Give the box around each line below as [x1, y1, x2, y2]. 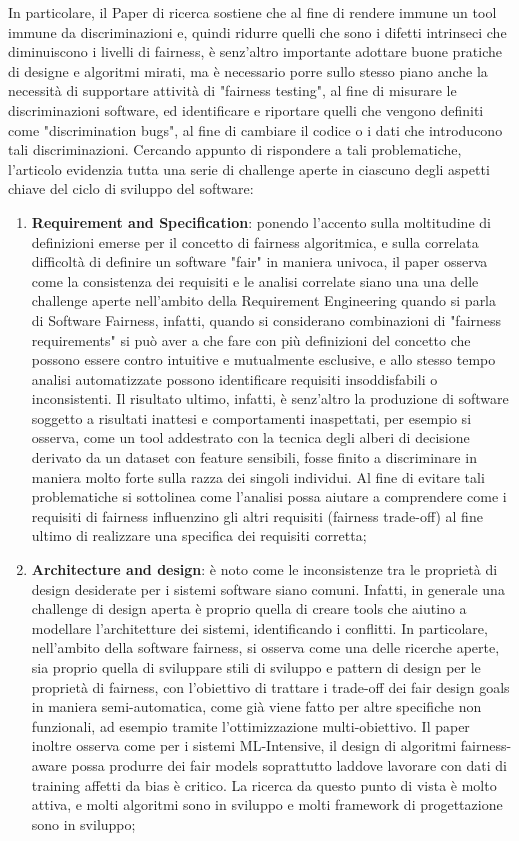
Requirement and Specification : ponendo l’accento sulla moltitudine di [31, 211, 491, 232]
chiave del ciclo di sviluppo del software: [8, 178, 254, 199]
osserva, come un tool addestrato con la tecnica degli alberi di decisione [31, 427, 470, 448]
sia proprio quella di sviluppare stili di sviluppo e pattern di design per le [31, 657, 481, 677]
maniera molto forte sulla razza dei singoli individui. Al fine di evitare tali [31, 466, 485, 487]
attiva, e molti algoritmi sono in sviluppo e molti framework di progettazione [31, 794, 503, 815]
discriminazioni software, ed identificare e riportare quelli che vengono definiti [8, 99, 484, 120]
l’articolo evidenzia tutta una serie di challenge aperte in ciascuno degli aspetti [8, 158, 490, 179]
